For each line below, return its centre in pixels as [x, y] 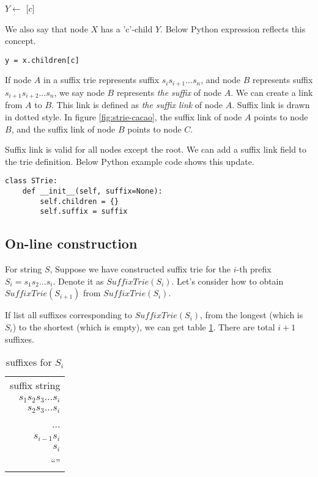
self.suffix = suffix [84, 212]
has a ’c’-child [127, 28]
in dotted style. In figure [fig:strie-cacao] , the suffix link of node [124, 116]
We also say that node [46, 28]
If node [18, 80]
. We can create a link [272, 92]
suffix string [35, 385]
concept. [20, 41]
